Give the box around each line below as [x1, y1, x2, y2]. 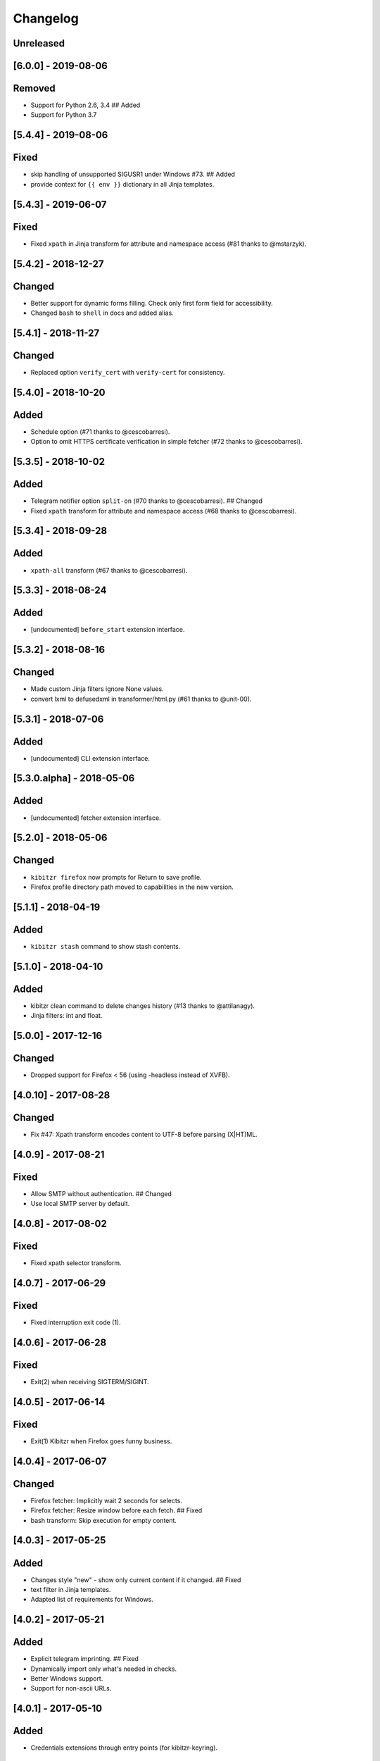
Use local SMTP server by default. [30, 1200, 130, 1208]
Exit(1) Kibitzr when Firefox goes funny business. [30, 1437, 172, 1445]
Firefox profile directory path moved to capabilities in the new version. [30, 883, 234, 891]
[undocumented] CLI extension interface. [30, 754, 151, 762]
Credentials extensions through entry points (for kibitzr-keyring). [30, 1743, 218, 1752]
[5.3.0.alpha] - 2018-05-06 [13, 772, 135, 785]
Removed [13, 82, 56, 94]
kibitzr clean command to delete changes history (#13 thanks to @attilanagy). [30, 1001, 255, 1010]
